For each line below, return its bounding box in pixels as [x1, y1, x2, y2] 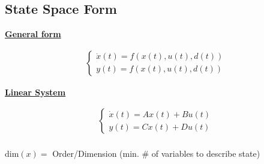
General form [5, 28, 61, 40]
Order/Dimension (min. [52, 147, 139, 160]
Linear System [5, 85, 66, 98]
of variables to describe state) [151, 147, 260, 160]
